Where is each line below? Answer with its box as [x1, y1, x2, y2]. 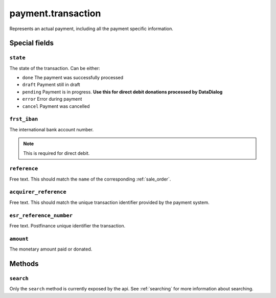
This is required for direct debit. [23, 150, 90, 156]
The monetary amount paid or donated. [9, 246, 93, 253]
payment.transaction [9, 8, 101, 19]
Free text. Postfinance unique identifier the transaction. [9, 223, 125, 228]
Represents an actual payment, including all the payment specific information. [9, 26, 173, 32]
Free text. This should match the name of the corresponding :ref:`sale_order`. [9, 176, 171, 182]
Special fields [9, 39, 54, 48]
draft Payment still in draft [22, 82, 80, 88]
